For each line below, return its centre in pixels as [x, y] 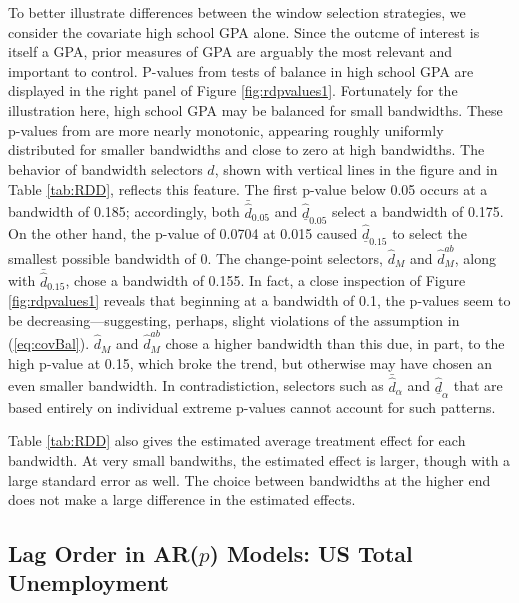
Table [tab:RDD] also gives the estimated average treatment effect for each [237, 440]
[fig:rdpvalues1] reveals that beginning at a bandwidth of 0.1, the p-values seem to [259, 300]
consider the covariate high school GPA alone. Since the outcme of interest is [244, 31]
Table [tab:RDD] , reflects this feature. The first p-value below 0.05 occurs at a [248, 188]
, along [475, 257]
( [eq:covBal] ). [49, 343]
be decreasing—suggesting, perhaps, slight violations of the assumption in [234, 319]
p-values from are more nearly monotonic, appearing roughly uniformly [226, 129]
